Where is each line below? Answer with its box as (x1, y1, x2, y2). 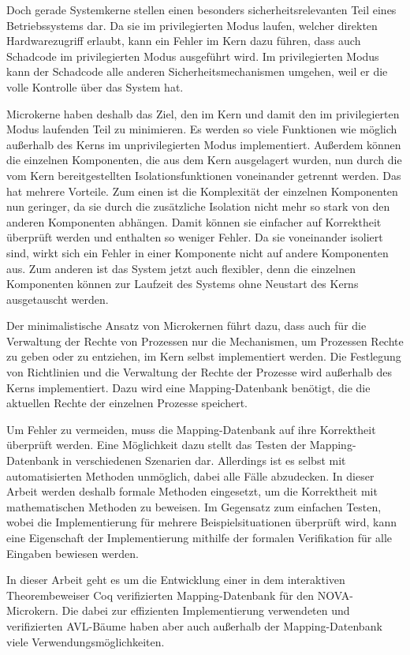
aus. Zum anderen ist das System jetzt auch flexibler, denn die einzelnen (6, 260, 356, 276)
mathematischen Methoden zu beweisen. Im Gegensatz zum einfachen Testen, (6, 498, 382, 515)
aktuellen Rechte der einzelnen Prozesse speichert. (6, 395, 248, 411)
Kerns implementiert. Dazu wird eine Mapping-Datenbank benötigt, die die (6, 379, 371, 395)
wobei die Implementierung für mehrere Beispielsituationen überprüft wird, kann (6, 514, 397, 530)
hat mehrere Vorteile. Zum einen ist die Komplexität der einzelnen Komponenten (6, 182, 398, 199)
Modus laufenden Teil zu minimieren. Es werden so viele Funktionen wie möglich (6, 121, 397, 137)
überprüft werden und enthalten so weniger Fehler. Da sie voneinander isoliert (6, 229, 383, 245)
